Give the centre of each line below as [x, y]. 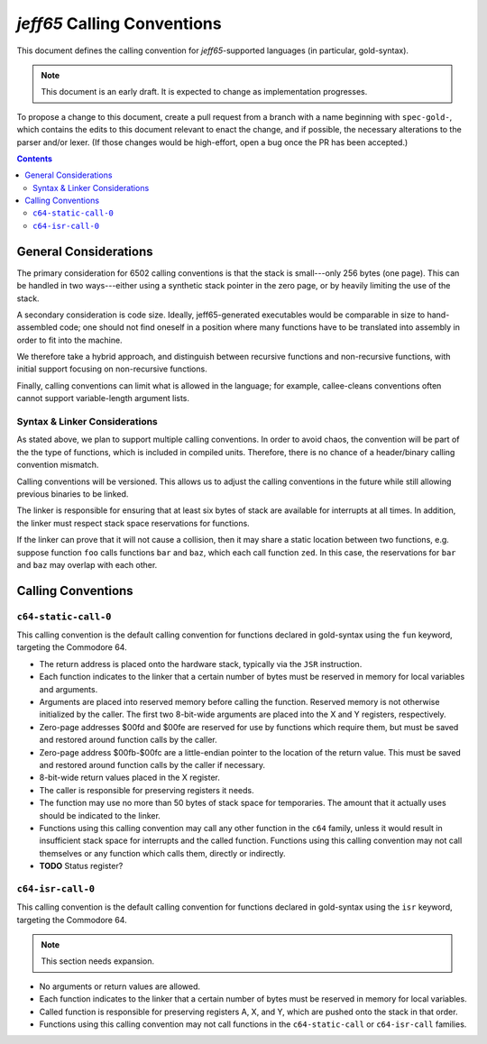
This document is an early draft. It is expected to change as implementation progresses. [204, 92]
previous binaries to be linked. [73, 494]
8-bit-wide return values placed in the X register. [130, 778]
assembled [37, 327]
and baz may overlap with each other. [87, 564]
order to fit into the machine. [69, 340]
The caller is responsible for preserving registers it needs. [147, 790]
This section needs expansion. [98, 961]
